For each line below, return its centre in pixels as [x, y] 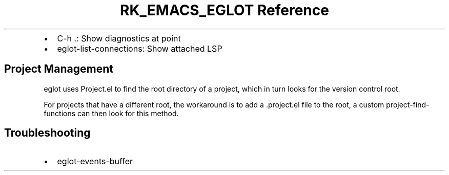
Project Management [59, 69]
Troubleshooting [47, 133]
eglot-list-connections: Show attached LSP [140, 48]
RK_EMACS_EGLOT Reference [224, 10]
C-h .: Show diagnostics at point [119, 38]
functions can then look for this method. [111, 113]
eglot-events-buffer [95, 161]
